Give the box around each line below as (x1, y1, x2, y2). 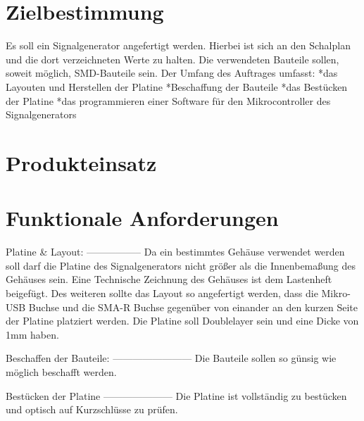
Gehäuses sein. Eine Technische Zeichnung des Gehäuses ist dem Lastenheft (6, 272, 332, 287)
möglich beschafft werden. (6, 364, 117, 379)
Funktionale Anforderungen (6, 203, 279, 232)
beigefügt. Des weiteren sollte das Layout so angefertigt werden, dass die (6, 285, 318, 300)
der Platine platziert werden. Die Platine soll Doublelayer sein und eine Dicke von (6, 313, 359, 328)
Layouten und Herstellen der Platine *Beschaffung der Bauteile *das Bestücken (6, 79, 348, 94)
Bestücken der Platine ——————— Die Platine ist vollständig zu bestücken (6, 388, 347, 403)
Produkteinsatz (6, 148, 157, 177)
